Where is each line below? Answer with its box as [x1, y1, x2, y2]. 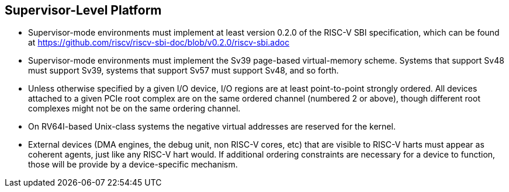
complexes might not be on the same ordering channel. [28, 103, 241, 114]
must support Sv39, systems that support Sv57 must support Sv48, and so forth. [28, 65, 339, 76]
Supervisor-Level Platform [5, 3, 162, 18]
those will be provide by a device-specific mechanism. [28, 159, 238, 170]
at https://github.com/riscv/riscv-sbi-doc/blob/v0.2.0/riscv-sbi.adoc [28, 37, 290, 48]
